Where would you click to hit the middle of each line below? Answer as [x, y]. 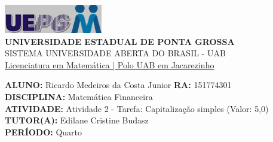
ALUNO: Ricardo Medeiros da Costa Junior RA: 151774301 [118, 85]
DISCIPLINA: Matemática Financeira [79, 96]
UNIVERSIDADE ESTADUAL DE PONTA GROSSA [120, 41]
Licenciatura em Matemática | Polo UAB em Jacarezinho [110, 64]
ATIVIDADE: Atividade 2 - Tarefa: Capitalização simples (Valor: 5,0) [137, 108]
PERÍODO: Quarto [44, 132]
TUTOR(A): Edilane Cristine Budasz [77, 120]
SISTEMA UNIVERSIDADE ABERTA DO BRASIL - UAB [115, 53]
